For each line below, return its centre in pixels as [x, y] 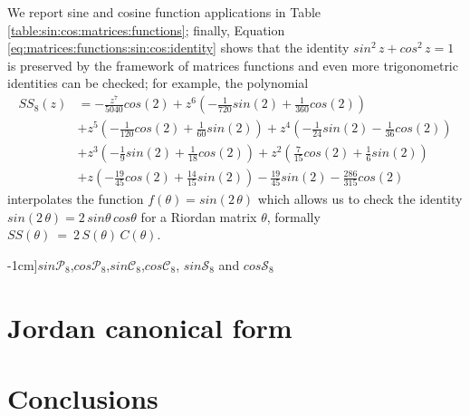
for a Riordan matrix [199, 216]
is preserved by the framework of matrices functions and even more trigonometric [233, 65]
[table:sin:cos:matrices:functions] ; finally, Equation [146, 29]
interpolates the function [76, 199]
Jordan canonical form [150, 327]
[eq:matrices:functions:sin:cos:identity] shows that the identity [178, 48]
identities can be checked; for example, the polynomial [158, 83]
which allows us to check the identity [360, 199]
